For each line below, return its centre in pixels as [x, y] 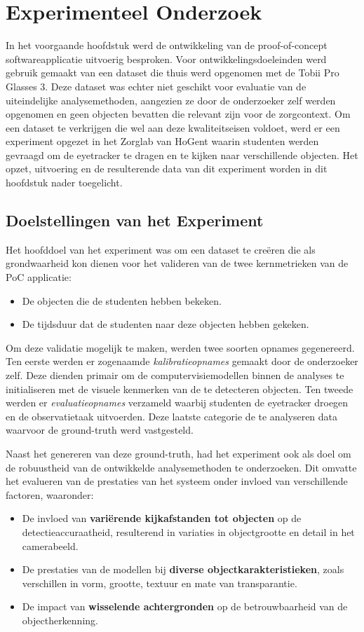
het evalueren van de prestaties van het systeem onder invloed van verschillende [177, 481]
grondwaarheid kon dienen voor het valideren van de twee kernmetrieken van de [177, 263]
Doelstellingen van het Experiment [135, 220]
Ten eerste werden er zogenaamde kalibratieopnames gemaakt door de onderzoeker [182, 361]
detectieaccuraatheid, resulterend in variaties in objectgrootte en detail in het [188, 531]
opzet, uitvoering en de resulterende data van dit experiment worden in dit [167, 169]
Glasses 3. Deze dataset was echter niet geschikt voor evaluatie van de [156, 86]
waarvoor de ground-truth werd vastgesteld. [100, 430]
